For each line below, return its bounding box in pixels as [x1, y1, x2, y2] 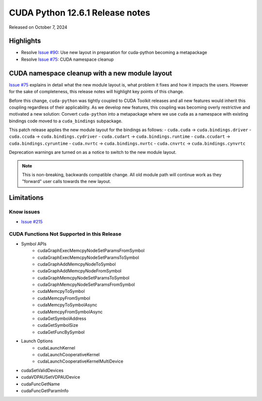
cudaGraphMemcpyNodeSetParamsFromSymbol [37, 282, 135, 287]
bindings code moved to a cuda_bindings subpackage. [9, 118, 123, 124]
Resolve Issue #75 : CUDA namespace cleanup [21, 56, 114, 62]
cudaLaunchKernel [37, 345, 75, 351]
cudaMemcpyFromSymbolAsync [37, 309, 103, 315]
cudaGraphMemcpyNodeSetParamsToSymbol [37, 275, 130, 281]
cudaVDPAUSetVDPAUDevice [21, 374, 80, 380]
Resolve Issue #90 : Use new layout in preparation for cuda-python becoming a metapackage [21, 50, 207, 55]
